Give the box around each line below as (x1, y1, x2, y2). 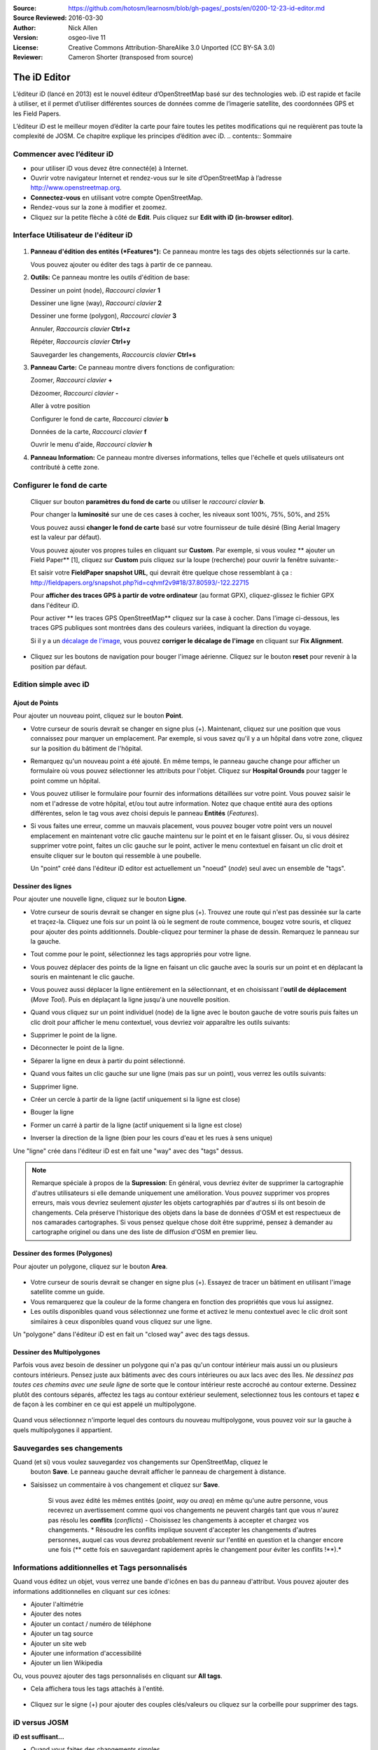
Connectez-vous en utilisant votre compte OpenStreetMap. (30, 193, 203, 202)
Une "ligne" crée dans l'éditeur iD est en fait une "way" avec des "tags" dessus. (13, 1147, 244, 1155)
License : (13, 43, 38, 52)
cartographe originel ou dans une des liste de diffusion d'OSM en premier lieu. (31, 1228, 258, 1236)
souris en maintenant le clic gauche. (30, 973, 135, 981)
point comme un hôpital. (30, 776, 101, 785)
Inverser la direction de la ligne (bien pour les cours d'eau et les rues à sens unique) (30, 1134, 273, 1142)
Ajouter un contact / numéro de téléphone (30, 1619, 152, 1627)
